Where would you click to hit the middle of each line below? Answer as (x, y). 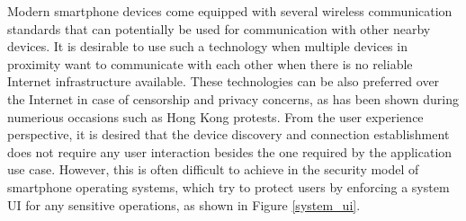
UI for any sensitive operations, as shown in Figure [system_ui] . (184, 204)
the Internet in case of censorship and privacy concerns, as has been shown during (233, 98)
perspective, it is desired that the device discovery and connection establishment (229, 134)
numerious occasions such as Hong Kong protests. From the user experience (215, 116)
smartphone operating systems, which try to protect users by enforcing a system (229, 186)
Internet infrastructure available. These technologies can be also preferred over (224, 81)
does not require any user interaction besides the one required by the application (230, 151)
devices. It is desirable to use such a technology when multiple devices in (207, 46)
